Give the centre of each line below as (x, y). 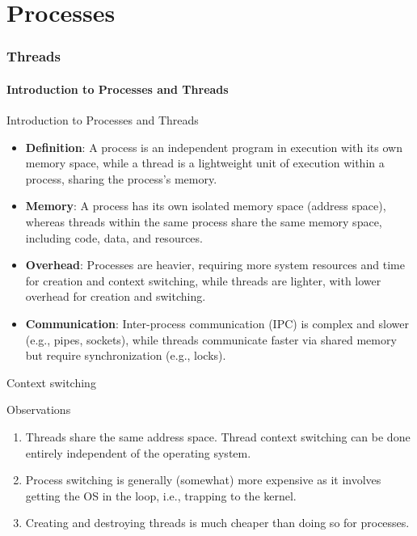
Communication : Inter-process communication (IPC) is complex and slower (217, 323)
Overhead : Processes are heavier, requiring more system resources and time (215, 265)
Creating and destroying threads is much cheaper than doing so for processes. (217, 523)
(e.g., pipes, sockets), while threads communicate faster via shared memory (211, 339)
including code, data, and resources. (114, 237)
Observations (39, 409)
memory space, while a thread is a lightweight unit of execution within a (205, 163)
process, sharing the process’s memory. (121, 178)
